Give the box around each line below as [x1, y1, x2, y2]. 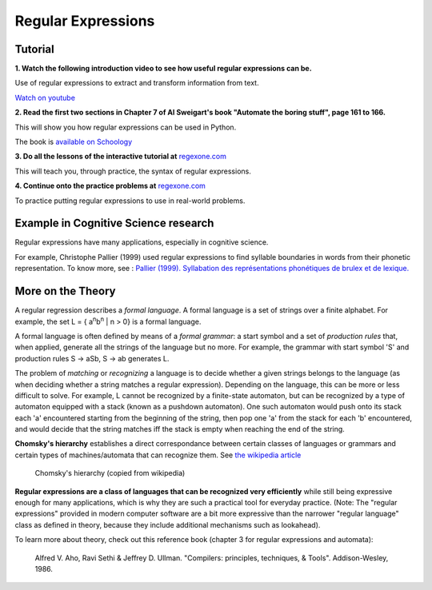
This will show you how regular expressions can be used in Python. [14, 122, 237, 132]
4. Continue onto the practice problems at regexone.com [14, 181, 206, 191]
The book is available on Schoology [14, 137, 133, 147]
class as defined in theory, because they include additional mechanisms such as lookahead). [14, 520, 321, 529]
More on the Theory [14, 285, 116, 298]
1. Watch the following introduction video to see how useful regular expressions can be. [14, 64, 312, 74]
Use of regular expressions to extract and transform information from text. [14, 78, 259, 88]
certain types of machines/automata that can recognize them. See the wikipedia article [14, 450, 302, 460]
